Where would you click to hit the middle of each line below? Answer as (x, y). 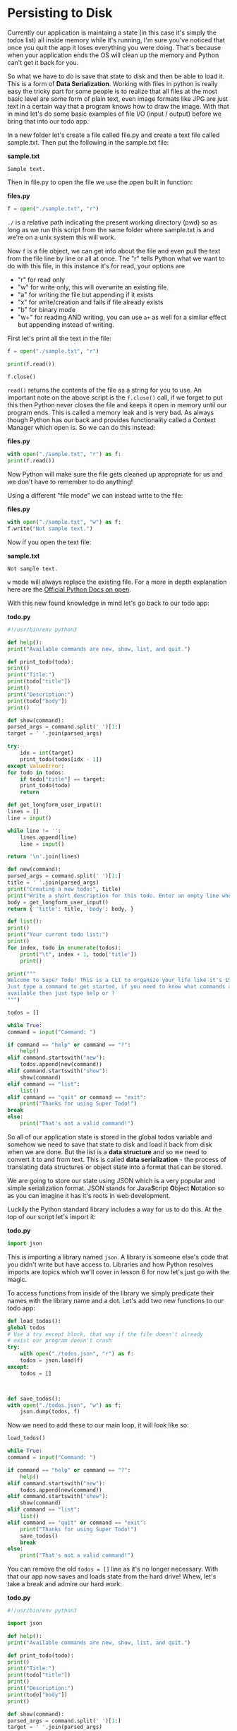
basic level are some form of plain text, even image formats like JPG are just (118, 98)
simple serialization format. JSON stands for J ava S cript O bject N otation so (116, 1188)
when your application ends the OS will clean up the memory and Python (113, 55)
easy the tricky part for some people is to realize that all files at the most (112, 91)
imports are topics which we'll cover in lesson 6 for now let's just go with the (119, 1271)
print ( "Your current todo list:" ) (58, 935)
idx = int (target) (47, 753)
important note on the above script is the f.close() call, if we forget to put (115, 397)
